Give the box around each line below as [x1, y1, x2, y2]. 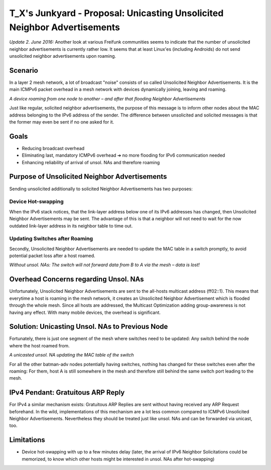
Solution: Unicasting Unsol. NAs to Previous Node [9, 322, 168, 331]
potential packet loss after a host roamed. [9, 253, 95, 259]
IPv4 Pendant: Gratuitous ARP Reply [9, 388, 125, 397]
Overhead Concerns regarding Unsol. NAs [9, 275, 144, 284]
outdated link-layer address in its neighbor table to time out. [9, 222, 133, 228]
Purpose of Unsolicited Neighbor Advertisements [9, 172, 167, 181]
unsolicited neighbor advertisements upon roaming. [9, 53, 116, 59]
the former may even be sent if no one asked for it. [9, 119, 114, 125]
